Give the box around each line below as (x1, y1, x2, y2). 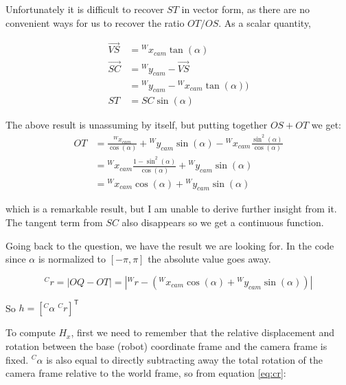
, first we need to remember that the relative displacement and (71, 325, 335, 340)
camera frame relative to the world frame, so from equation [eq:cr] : (5, 366, 286, 380)
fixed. (5, 352, 29, 366)
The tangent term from (5, 215, 103, 230)
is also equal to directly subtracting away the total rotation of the (46, 352, 323, 366)
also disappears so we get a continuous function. (122, 215, 324, 230)
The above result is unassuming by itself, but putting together (5, 118, 268, 132)
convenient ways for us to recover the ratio (5, 15, 185, 30)
